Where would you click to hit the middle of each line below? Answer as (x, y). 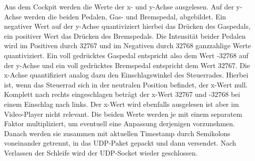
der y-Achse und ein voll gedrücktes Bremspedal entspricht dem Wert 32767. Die (127, 65)
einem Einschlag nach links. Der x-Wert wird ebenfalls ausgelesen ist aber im (122, 104)
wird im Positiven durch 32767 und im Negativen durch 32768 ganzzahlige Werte (127, 45)
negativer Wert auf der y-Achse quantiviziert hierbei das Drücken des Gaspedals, (127, 26)
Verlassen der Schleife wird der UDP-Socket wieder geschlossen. (101, 152)
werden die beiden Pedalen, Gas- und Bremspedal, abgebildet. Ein (125, 16)
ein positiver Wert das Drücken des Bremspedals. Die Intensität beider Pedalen (125, 36)
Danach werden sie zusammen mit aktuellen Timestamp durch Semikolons (117, 133)
